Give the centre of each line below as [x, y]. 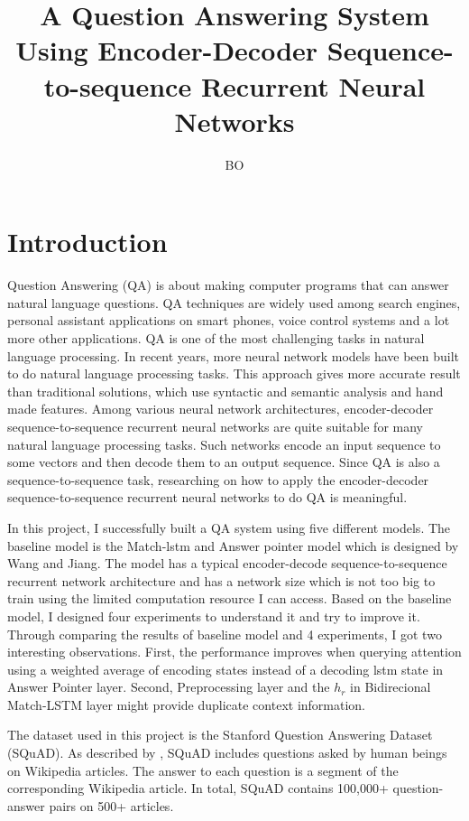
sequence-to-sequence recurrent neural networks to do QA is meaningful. [207, 497]
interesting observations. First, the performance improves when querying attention [234, 652]
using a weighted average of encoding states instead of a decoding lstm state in [225, 669]
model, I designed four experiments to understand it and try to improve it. [214, 616]
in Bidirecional [391, 687]
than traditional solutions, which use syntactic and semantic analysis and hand [225, 391]
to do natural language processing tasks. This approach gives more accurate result [234, 373]
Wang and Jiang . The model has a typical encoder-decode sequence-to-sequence [227, 563]
